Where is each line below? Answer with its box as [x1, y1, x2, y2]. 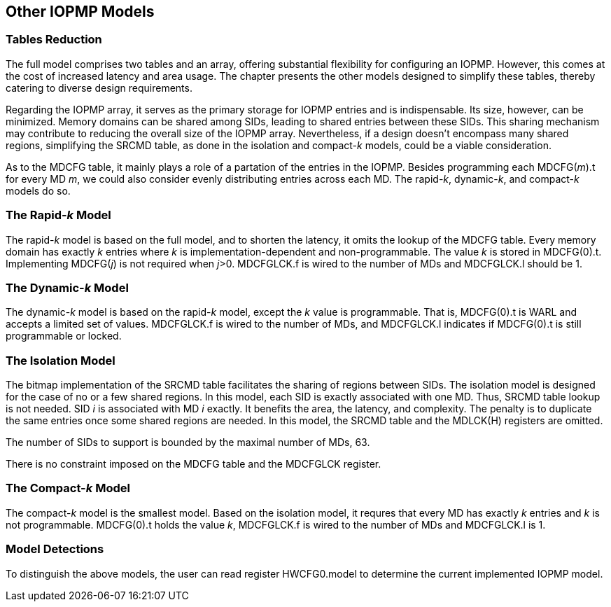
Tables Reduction [6, 32, 102, 47]
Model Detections [6, 542, 104, 557]
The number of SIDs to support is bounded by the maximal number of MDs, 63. [6, 436, 370, 449]
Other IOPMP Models [6, 3, 155, 20]
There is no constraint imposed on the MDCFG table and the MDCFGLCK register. [6, 458, 381, 470]
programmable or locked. [6, 330, 122, 342]
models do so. [6, 184, 71, 197]
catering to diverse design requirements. [6, 81, 192, 94]
